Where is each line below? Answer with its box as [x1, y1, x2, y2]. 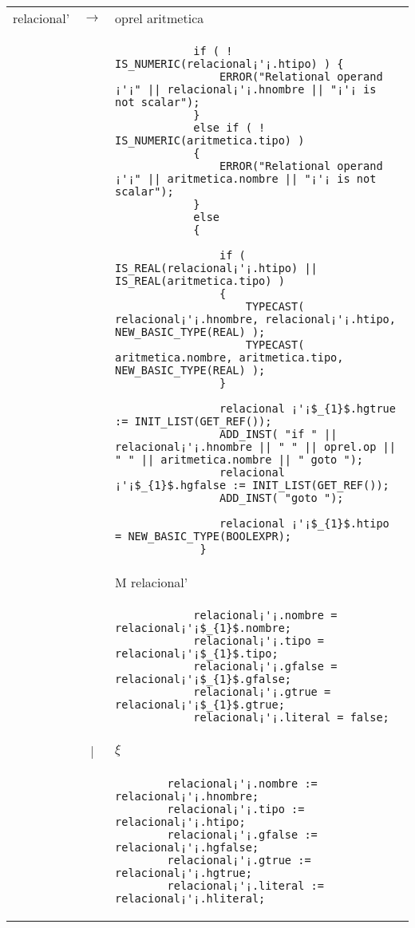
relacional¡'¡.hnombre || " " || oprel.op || [115, 440, 396, 453]
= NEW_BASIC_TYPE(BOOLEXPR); [115, 530, 292, 543]
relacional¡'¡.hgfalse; [115, 841, 259, 854]
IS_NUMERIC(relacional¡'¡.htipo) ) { [115, 57, 344, 70]
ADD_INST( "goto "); [219, 492, 344, 504]
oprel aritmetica [115, 9, 204, 27]
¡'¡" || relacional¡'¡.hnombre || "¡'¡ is [115, 83, 377, 96]
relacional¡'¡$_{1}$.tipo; [115, 647, 279, 660]
